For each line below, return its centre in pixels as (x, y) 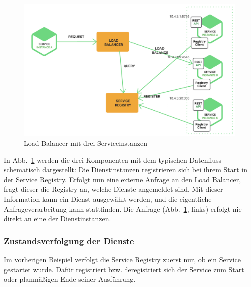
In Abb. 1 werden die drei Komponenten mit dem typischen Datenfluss (113, 160)
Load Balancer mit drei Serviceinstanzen (86, 143)
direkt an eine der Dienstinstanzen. (58, 218)
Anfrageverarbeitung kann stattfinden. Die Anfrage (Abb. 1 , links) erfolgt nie (123, 209)
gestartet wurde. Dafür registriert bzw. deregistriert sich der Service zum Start (124, 269)
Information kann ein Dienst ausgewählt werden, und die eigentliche (108, 199)
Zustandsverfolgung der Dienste (69, 240)
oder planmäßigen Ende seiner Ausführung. (70, 279)
